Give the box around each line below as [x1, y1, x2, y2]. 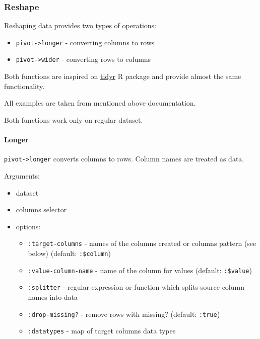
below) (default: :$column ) [28, 247, 111, 258]
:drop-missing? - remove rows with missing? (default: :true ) [28, 308, 220, 319]
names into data [28, 291, 78, 302]
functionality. [4, 80, 45, 91]
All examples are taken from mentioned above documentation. [4, 98, 196, 108]
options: [16, 221, 41, 231]
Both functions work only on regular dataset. [4, 114, 143, 125]
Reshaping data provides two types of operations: [4, 20, 156, 31]
